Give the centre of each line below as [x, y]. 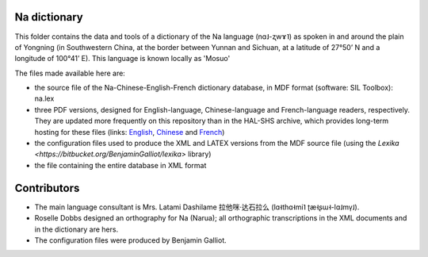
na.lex [44, 98]
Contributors [47, 188]
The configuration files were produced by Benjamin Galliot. [131, 240]
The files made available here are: [70, 73]
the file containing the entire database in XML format [120, 165]
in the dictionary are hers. [76, 229]
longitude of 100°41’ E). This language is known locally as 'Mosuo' [122, 59]
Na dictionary [49, 17]
